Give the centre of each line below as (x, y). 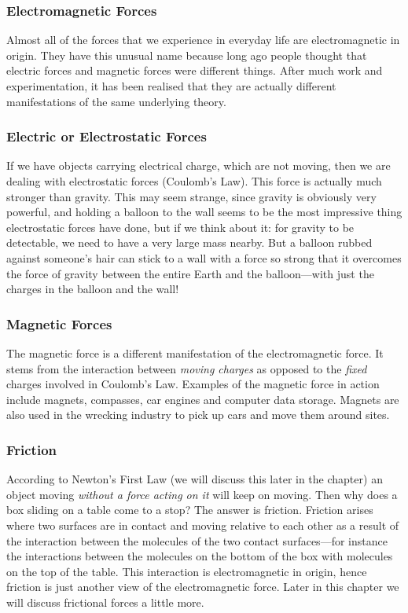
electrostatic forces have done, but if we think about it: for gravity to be (180, 227)
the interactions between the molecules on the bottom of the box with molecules (200, 556)
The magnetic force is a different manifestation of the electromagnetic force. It (195, 352)
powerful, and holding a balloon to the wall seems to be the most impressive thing (204, 212)
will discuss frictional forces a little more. (105, 602)
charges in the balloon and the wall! (93, 289)
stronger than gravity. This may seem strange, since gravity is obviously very (191, 196)
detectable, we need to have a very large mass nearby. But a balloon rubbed (189, 242)
